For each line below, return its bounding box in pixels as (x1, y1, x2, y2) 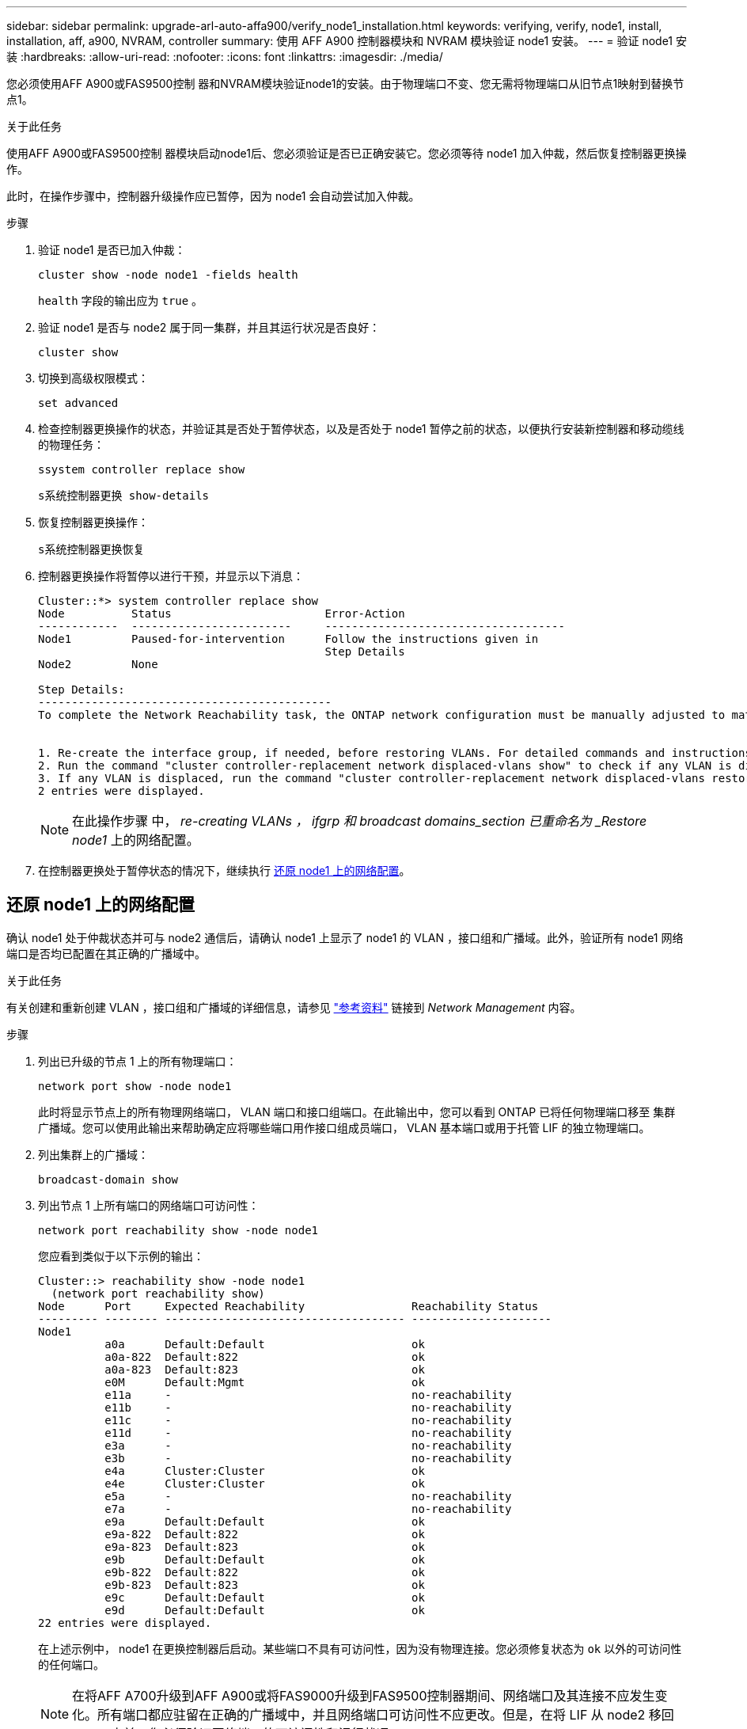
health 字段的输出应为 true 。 (38, 294, 203, 307)
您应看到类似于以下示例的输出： (38, 1248, 204, 1263)
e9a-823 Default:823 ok (104, 1540, 425, 1553)
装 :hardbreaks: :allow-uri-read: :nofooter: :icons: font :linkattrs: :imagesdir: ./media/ (6, 50, 443, 63)
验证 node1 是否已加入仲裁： (38, 243, 186, 256)
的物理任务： (38, 438, 104, 451)
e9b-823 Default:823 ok (104, 1578, 425, 1591)
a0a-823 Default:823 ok (104, 1362, 425, 1376)
